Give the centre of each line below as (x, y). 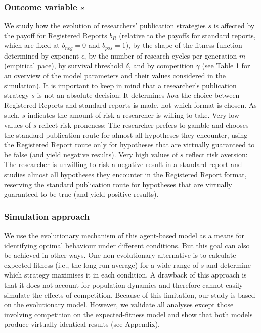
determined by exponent (42, 55)
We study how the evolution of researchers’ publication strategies (105, 25)
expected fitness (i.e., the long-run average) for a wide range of (101, 265)
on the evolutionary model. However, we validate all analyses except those (119, 304)
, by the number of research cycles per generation (161, 55)
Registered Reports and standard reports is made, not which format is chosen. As (130, 105)
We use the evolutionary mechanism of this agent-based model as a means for (124, 235)
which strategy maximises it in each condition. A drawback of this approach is (125, 275)
